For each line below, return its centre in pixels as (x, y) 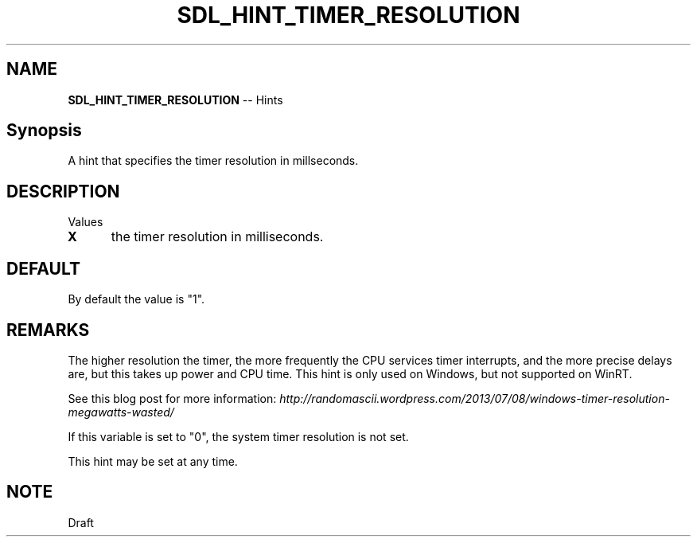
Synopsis (44, 131)
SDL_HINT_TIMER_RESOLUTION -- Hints (175, 100)
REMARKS (48, 330)
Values (86, 222)
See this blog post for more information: (172, 398)
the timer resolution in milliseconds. (217, 237)
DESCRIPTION (63, 191)
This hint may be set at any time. (153, 461)
